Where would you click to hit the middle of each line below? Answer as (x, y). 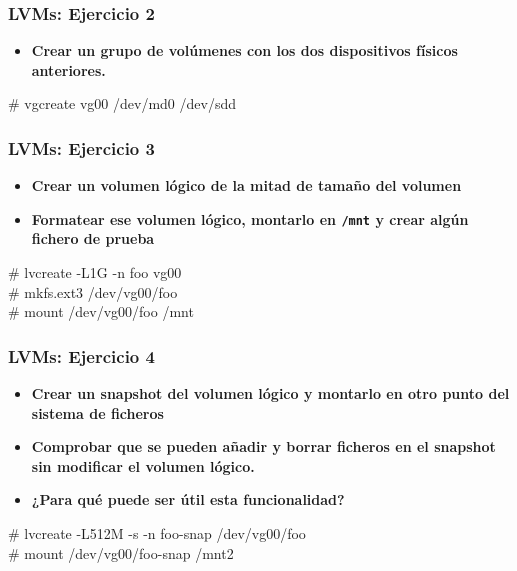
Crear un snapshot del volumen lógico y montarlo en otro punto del (270, 393)
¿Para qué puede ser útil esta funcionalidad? (188, 499)
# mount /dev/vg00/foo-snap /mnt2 (121, 552)
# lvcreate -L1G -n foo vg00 (95, 272)
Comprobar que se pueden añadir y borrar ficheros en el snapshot (263, 446)
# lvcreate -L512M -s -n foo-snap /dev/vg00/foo (157, 533)
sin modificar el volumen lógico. (143, 465)
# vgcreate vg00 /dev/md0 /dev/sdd (122, 103)
